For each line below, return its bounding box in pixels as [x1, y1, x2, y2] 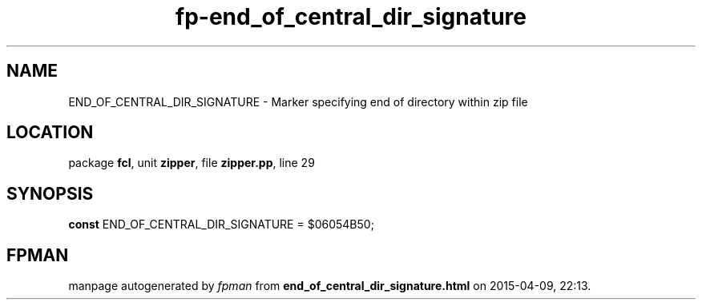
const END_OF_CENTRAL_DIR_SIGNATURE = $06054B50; [68, 217, 374, 232]
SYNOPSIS [6, 183, 94, 204]
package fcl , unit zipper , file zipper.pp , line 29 [68, 156, 315, 170]
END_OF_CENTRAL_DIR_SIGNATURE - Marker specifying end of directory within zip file [68, 94, 528, 109]
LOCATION [6, 122, 94, 143]
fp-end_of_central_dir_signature [175, 3, 526, 30]
